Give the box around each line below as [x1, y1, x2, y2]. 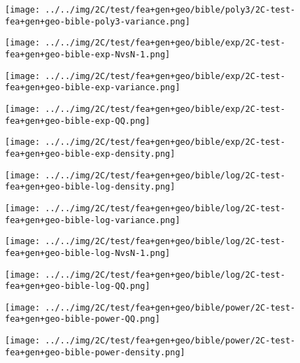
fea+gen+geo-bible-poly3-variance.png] [5, 16, 190, 27]
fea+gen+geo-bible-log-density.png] [5, 182, 176, 192]
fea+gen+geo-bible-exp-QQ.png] [5, 115, 150, 126]
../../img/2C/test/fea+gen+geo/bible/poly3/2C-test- [45, 5, 296, 15]
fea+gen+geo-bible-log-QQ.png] [5, 281, 150, 292]
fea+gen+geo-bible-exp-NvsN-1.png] [5, 49, 171, 59]
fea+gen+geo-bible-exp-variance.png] [5, 83, 180, 93]
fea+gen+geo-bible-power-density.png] [5, 347, 185, 357]
